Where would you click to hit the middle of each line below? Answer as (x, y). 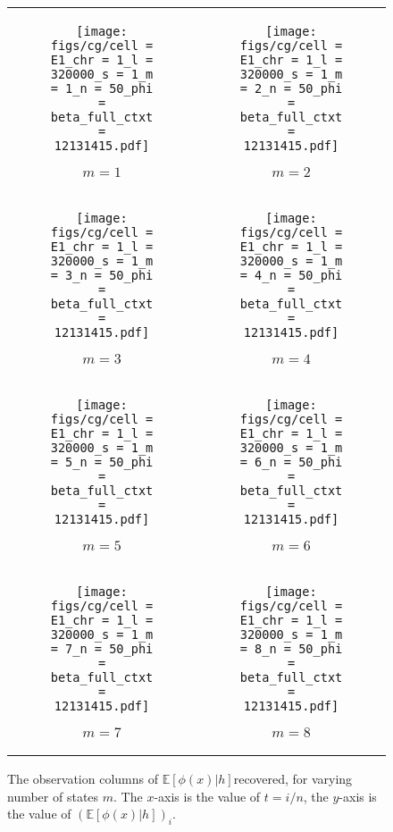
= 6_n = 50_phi (291, 462)
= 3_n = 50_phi (102, 275)
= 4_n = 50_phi (291, 275)
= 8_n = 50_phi (291, 649)
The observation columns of (83, 778)
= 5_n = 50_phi (102, 462)
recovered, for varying (293, 778)
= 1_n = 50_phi (102, 88)
